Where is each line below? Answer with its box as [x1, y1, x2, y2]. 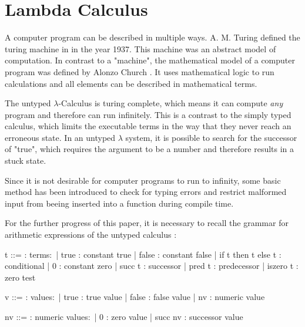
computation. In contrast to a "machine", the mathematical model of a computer [5, 54, 295, 66]
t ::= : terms [5, 248, 50, 260]
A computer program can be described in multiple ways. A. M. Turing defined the [5, 31, 300, 43]
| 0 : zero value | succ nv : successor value [94, 311, 243, 322]
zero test [5, 271, 36, 283]
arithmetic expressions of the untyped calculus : [5, 228, 177, 241]
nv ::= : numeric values [5, 311, 88, 322]
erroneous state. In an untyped [5, 131, 116, 143]
